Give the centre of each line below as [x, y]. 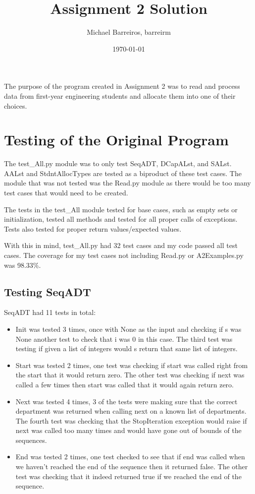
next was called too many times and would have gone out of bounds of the [128, 430]
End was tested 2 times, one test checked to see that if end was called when [130, 457]
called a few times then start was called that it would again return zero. [125, 384]
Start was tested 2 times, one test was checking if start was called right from [132, 365]
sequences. [31, 440]
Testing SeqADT [48, 291]
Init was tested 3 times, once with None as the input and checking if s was [128, 329]
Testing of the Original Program [116, 140]
